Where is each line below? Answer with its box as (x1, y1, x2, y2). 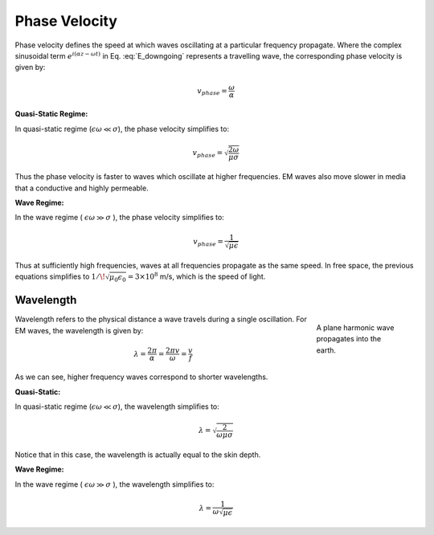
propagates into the (316, 334, 382, 344)
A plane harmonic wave (316, 322, 395, 333)
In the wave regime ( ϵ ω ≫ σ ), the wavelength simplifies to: (14, 479, 215, 489)
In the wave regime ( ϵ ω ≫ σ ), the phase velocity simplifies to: (14, 213, 224, 223)
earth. (316, 345, 337, 355)
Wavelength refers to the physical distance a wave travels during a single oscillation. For (14, 314, 307, 325)
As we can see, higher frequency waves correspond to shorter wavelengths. (14, 372, 268, 382)
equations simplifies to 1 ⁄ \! (14, 272, 106, 281)
